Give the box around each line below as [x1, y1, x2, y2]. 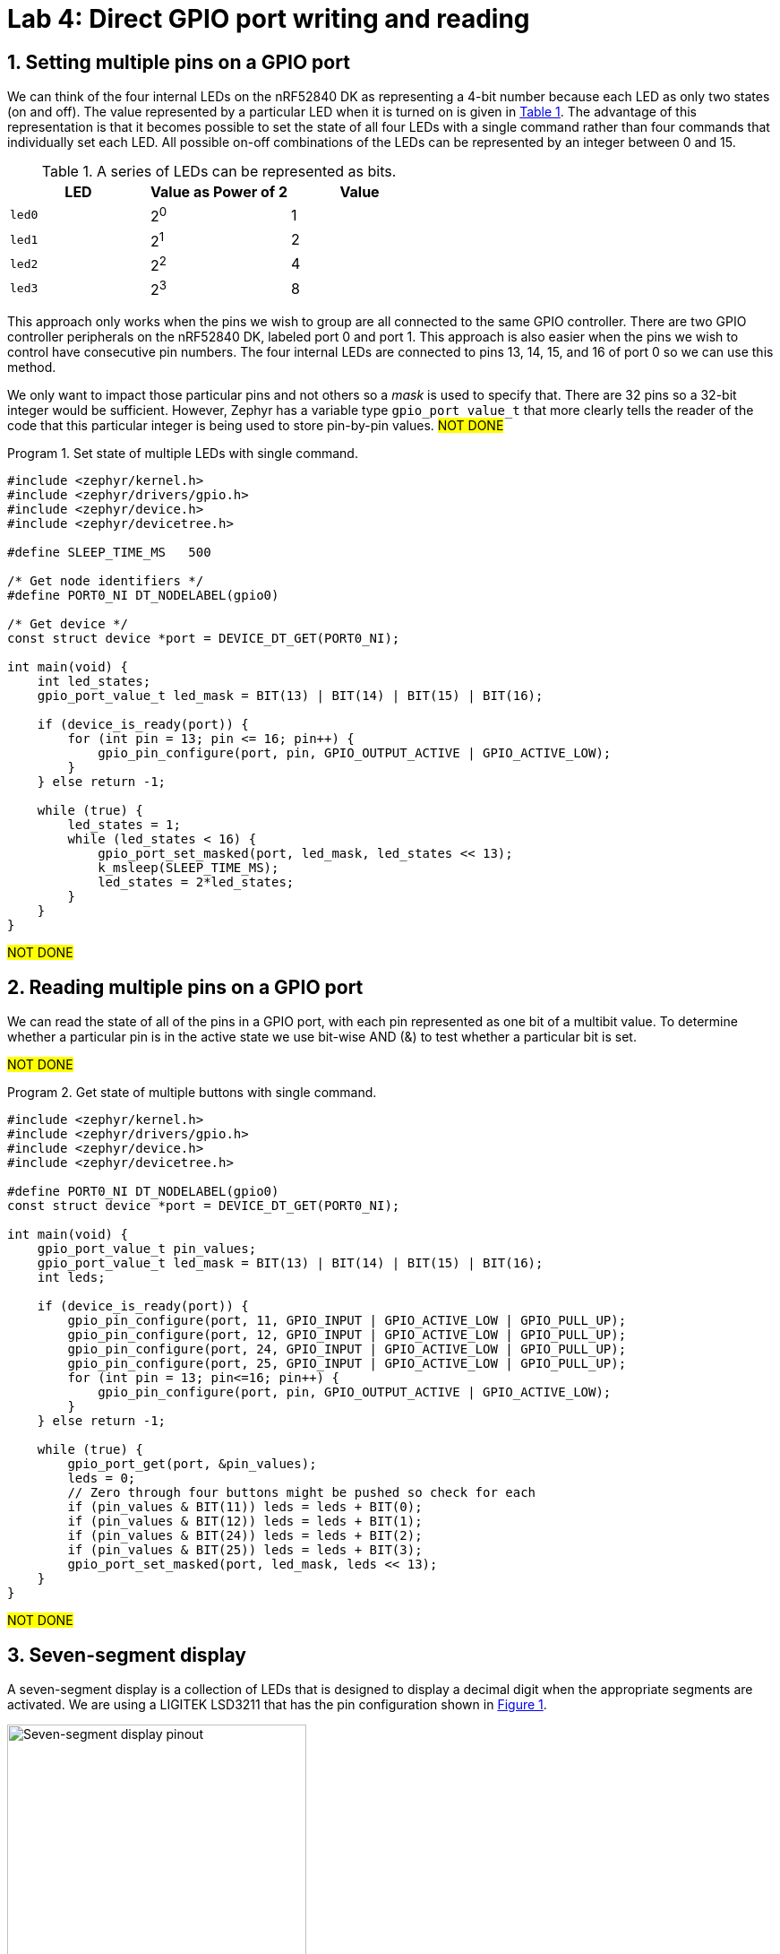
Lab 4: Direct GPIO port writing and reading [7, 4, 530, 34]
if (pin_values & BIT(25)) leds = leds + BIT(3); [67, 1543, 423, 1558]
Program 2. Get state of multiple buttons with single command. [7, 1085, 377, 1101]
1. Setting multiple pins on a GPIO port [7, 50, 350, 73]
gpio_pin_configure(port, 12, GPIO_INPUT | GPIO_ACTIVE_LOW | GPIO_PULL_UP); [67, 1327, 627, 1343]
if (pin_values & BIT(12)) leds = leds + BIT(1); [67, 1514, 423, 1529]
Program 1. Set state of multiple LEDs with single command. [7, 445, 358, 462]
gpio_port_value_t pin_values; [37, 1241, 257, 1257]
